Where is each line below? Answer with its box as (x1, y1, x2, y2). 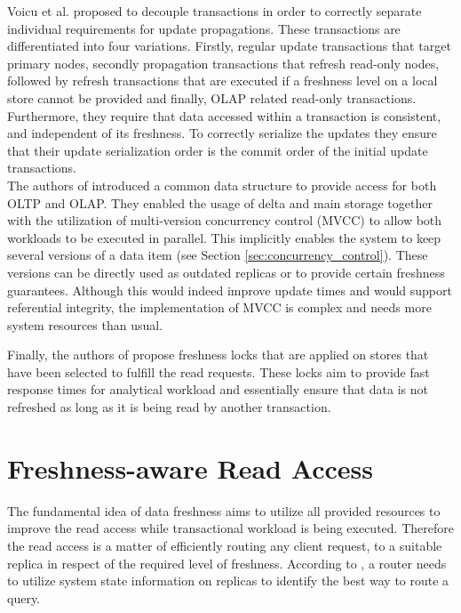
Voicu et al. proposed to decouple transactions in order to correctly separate (7, 2, 422, 20)
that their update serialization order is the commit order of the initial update (7, 141, 428, 159)
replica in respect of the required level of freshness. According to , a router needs (7, 553, 447, 572)
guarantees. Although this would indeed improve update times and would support (7, 280, 452, 299)
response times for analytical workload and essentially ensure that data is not (7, 380, 428, 399)
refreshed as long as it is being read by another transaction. (7, 398, 331, 416)
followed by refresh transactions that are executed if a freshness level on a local (7, 71, 438, 90)
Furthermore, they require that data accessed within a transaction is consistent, (7, 106, 441, 125)
